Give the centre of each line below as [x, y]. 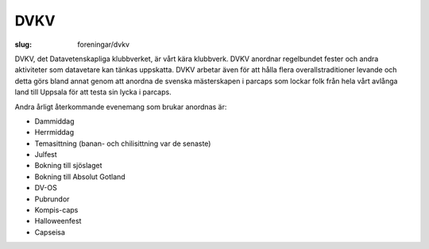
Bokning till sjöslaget [68, 166]
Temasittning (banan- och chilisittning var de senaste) [123, 144]
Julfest [46, 155]
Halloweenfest [58, 221]
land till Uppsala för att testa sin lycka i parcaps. [93, 92]
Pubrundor [52, 199]
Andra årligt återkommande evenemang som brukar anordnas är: [121, 106]
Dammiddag [54, 121]
